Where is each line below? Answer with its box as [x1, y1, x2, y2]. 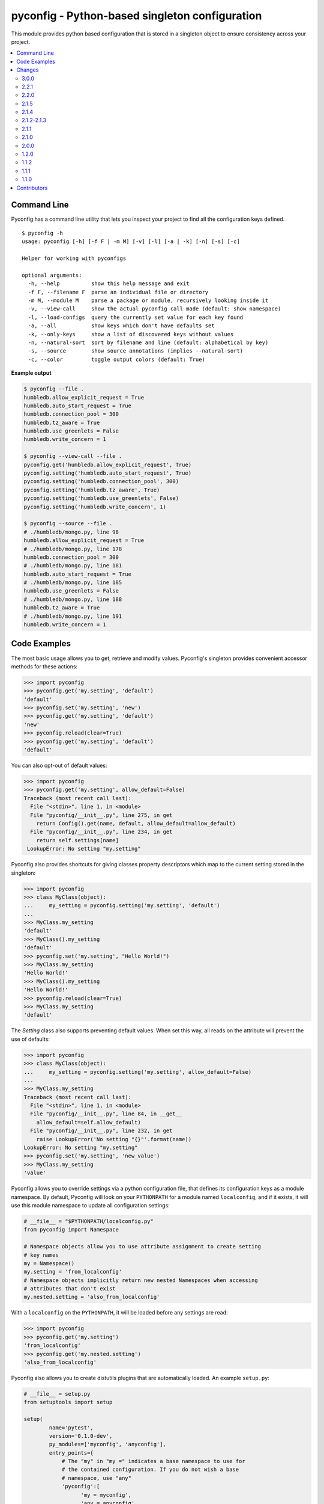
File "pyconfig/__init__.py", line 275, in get [30, 812, 173, 818]
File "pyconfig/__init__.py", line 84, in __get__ [30, 1111, 182, 1117]
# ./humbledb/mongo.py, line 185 [23, 579, 122, 586]
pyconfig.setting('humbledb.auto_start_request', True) [23, 470, 192, 476]
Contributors [16, 184, 48, 191]
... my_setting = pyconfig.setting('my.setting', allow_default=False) [23, 1068, 252, 1075]
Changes [16, 66, 39, 73]
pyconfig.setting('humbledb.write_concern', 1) [23, 503, 166, 510]
